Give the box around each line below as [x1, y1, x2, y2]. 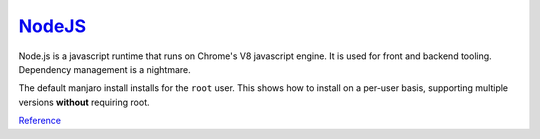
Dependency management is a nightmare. [18, 63, 192, 75]
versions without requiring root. [18, 96, 150, 108]
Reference [18, 115, 62, 127]
